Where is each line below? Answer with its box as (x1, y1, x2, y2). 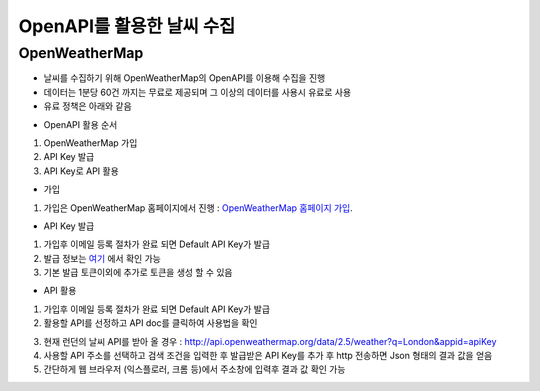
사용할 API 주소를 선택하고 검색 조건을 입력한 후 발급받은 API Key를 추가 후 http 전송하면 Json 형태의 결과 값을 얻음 (43, 350, 493, 362)
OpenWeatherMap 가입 (43, 136, 138, 149)
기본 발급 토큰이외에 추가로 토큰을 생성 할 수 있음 (43, 266, 233, 279)
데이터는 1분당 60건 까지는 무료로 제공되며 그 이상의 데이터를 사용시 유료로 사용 (43, 86, 352, 98)
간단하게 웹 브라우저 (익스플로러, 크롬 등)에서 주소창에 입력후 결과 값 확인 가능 (43, 363, 346, 375)
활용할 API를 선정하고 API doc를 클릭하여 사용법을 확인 (43, 317, 258, 329)
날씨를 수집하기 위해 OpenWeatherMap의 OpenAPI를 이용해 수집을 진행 (43, 72, 326, 84)
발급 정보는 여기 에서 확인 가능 (43, 252, 162, 264)
